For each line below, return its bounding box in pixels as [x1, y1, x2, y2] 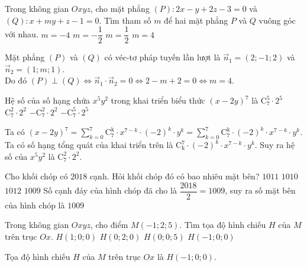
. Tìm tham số [99, 14, 151, 26]
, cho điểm [90, 218, 128, 231]
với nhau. [5, 28, 38, 40]
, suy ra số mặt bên [225, 184, 296, 197]
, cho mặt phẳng [90, 2, 150, 14]
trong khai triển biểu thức [111, 94, 205, 107]
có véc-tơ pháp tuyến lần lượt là [104, 51, 221, 63]
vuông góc [258, 14, 296, 26]
